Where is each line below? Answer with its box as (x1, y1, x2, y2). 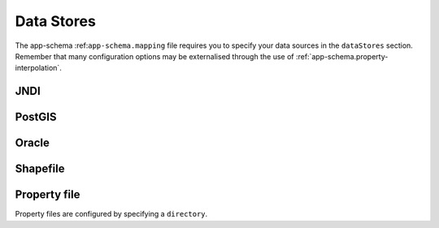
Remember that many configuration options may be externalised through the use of (15, 51, 294, 61)
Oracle (15, 136, 50, 150)
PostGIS (15, 110, 57, 124)
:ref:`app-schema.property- (295, 51, 389, 61)
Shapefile (15, 162, 65, 176)
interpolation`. (15, 63, 63, 73)
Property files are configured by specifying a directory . (15, 209, 208, 219)
